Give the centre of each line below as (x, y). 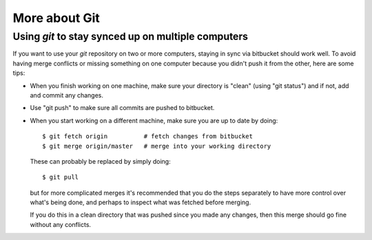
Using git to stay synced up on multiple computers (130, 36)
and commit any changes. (66, 95)
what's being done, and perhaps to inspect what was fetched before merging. (141, 202)
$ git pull (61, 177)
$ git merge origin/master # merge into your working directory (157, 146)
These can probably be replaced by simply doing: (101, 161)
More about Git (56, 18)
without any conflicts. (61, 224)
